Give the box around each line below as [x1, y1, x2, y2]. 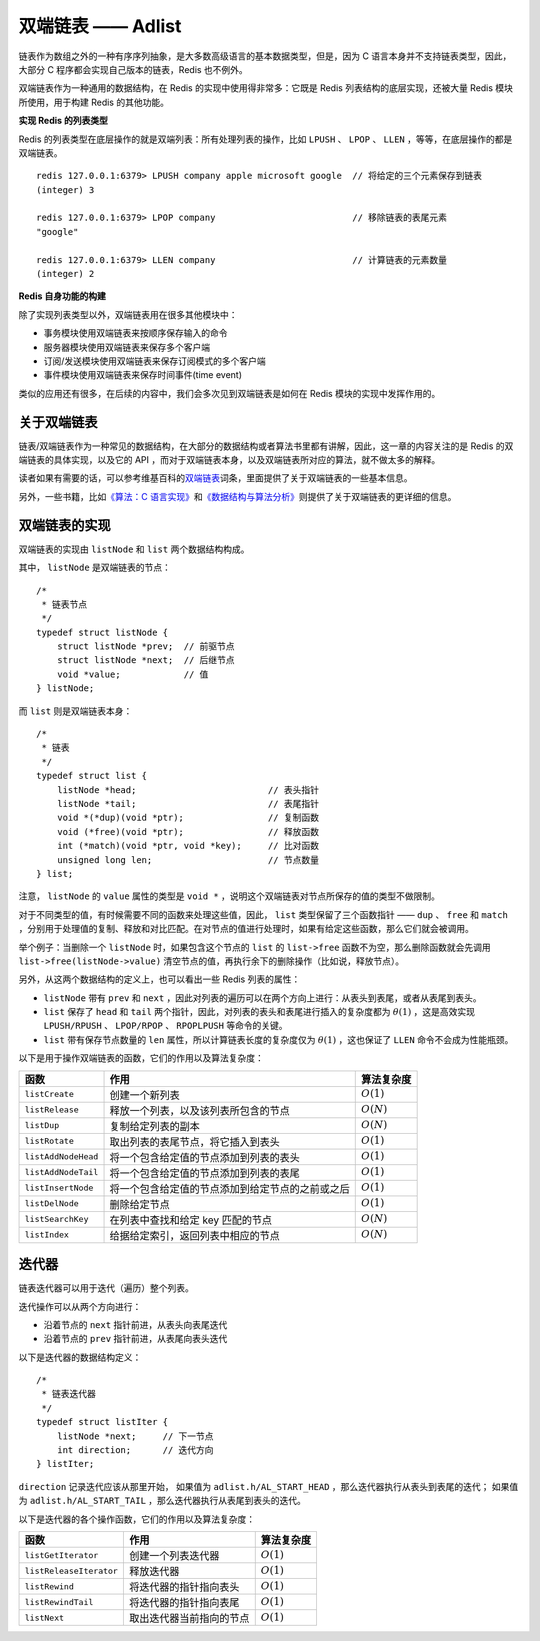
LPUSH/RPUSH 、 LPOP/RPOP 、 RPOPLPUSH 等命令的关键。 [43, 1020, 289, 1032]
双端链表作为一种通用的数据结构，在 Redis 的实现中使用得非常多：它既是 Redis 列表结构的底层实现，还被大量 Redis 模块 [18, 82, 514, 94]
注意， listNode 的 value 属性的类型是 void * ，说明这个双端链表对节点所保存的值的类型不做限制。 [18, 890, 440, 902]
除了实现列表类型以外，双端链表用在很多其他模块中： [18, 308, 238, 320]
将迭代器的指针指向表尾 [128, 1596, 240, 1609]
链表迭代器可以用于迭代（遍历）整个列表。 [18, 1282, 194, 1294]
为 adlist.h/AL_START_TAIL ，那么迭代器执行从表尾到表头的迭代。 [18, 1495, 307, 1507]
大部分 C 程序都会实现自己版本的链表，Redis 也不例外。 [18, 63, 249, 75]
